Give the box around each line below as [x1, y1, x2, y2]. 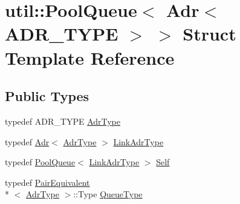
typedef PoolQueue [5, 156, 76, 168]
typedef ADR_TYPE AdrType [5, 114, 121, 127]
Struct [183, 21, 236, 46]
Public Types [5, 87, 89, 105]
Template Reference [5, 45, 175, 70]
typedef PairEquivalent [5, 176, 90, 188]
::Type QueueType [73, 188, 143, 200]
